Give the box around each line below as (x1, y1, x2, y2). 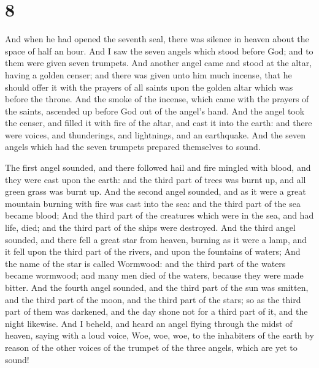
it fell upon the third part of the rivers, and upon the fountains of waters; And (5, 245, 301, 258)
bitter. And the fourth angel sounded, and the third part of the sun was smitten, (5, 281, 309, 293)
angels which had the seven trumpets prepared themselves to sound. (5, 140, 261, 153)
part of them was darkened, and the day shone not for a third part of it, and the (5, 305, 308, 318)
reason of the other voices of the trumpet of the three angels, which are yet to (5, 340, 298, 353)
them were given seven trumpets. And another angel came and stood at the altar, (5, 56, 312, 69)
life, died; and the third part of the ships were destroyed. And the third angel (5, 221, 296, 234)
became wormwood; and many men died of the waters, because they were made (5, 269, 304, 282)
